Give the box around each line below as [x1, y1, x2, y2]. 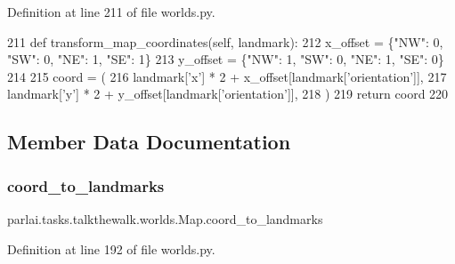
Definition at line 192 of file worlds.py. [7, 239, 215, 258]
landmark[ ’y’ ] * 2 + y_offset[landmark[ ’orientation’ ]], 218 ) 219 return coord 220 [7, 84, 449, 103]
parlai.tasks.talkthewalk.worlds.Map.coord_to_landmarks [7, 209, 323, 228]
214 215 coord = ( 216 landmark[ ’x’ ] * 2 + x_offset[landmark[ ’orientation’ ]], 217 [7, 67, 447, 85]
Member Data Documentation [7, 128, 291, 156]
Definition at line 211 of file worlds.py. [7, 3, 215, 20]
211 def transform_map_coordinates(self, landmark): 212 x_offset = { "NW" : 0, [7, 32, 443, 51]
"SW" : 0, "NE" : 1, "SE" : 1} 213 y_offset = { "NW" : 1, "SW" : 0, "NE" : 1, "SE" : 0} [7, 50, 444, 68]
